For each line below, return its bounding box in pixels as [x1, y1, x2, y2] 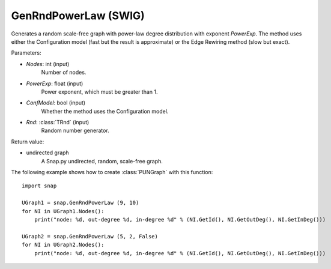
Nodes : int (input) [26, 60, 70, 67]
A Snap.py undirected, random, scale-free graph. [41, 157, 163, 165]
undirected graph [26, 149, 69, 156]
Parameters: [11, 49, 41, 56]
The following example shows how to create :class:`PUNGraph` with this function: [11, 169, 213, 176]
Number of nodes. [41, 69, 87, 76]
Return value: [11, 138, 44, 145]
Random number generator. [41, 127, 109, 134]
